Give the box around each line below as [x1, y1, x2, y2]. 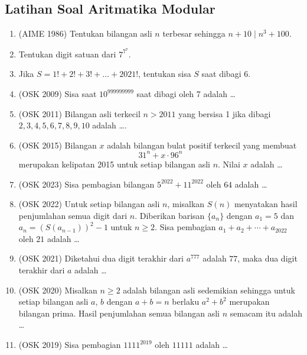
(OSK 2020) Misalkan [18, 283, 97, 296]
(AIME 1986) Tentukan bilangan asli [18, 27, 152, 40]
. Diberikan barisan [135, 209, 205, 221]
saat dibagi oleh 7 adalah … [136, 88, 236, 100]
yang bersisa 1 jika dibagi [178, 107, 271, 120]
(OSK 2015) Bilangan [18, 138, 97, 151]
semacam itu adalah [230, 306, 302, 319]
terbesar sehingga [162, 27, 226, 40]
